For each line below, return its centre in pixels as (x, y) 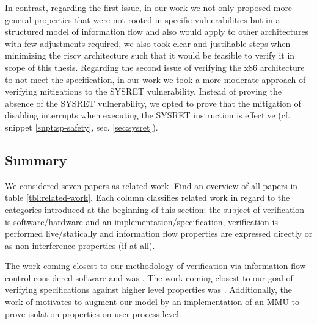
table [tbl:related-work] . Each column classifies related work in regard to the (148, 197)
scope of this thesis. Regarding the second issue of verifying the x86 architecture (155, 67)
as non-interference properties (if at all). (80, 245)
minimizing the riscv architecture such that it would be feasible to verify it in (150, 55)
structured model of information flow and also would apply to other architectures (157, 31)
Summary (36, 160)
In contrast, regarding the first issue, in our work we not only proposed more (149, 7)
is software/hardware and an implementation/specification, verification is (141, 221)
